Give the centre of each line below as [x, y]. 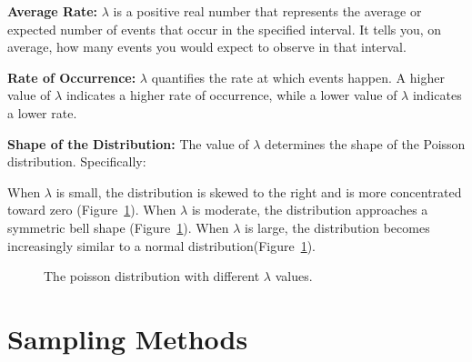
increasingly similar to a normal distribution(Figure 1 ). [162, 245]
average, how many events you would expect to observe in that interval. [207, 47]
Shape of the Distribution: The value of [128, 143]
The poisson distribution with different [152, 276]
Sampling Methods [128, 338]
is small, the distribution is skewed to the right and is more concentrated [259, 191]
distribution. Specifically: [77, 161]
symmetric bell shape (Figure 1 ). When [118, 227]
